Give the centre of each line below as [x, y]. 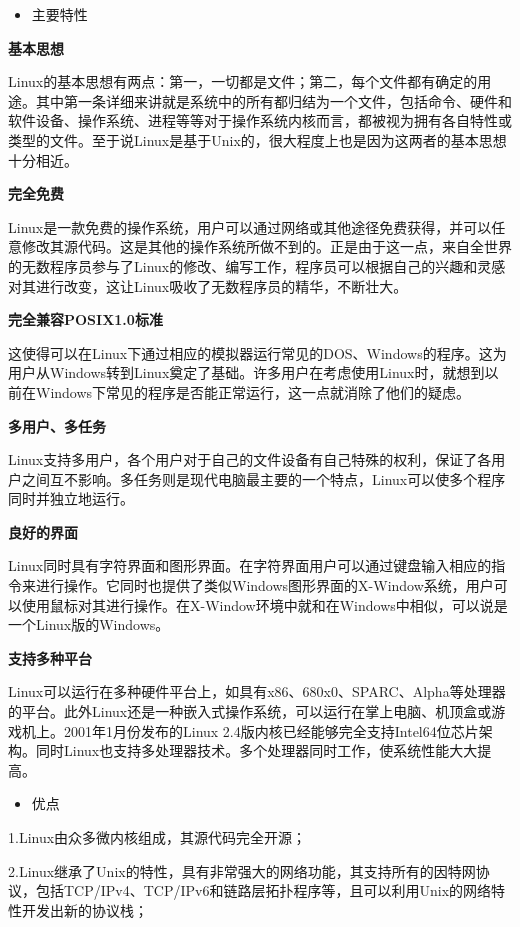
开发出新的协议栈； [84, 909]
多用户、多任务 [57, 425]
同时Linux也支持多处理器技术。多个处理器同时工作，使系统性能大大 [256, 750]
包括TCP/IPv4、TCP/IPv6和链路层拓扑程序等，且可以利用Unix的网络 [263, 890]
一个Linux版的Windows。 [89, 624]
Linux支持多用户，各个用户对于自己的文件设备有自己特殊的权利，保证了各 [250, 459]
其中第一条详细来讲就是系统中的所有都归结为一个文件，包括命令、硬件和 [273, 100]
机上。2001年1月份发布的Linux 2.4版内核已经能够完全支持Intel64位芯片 [250, 730]
